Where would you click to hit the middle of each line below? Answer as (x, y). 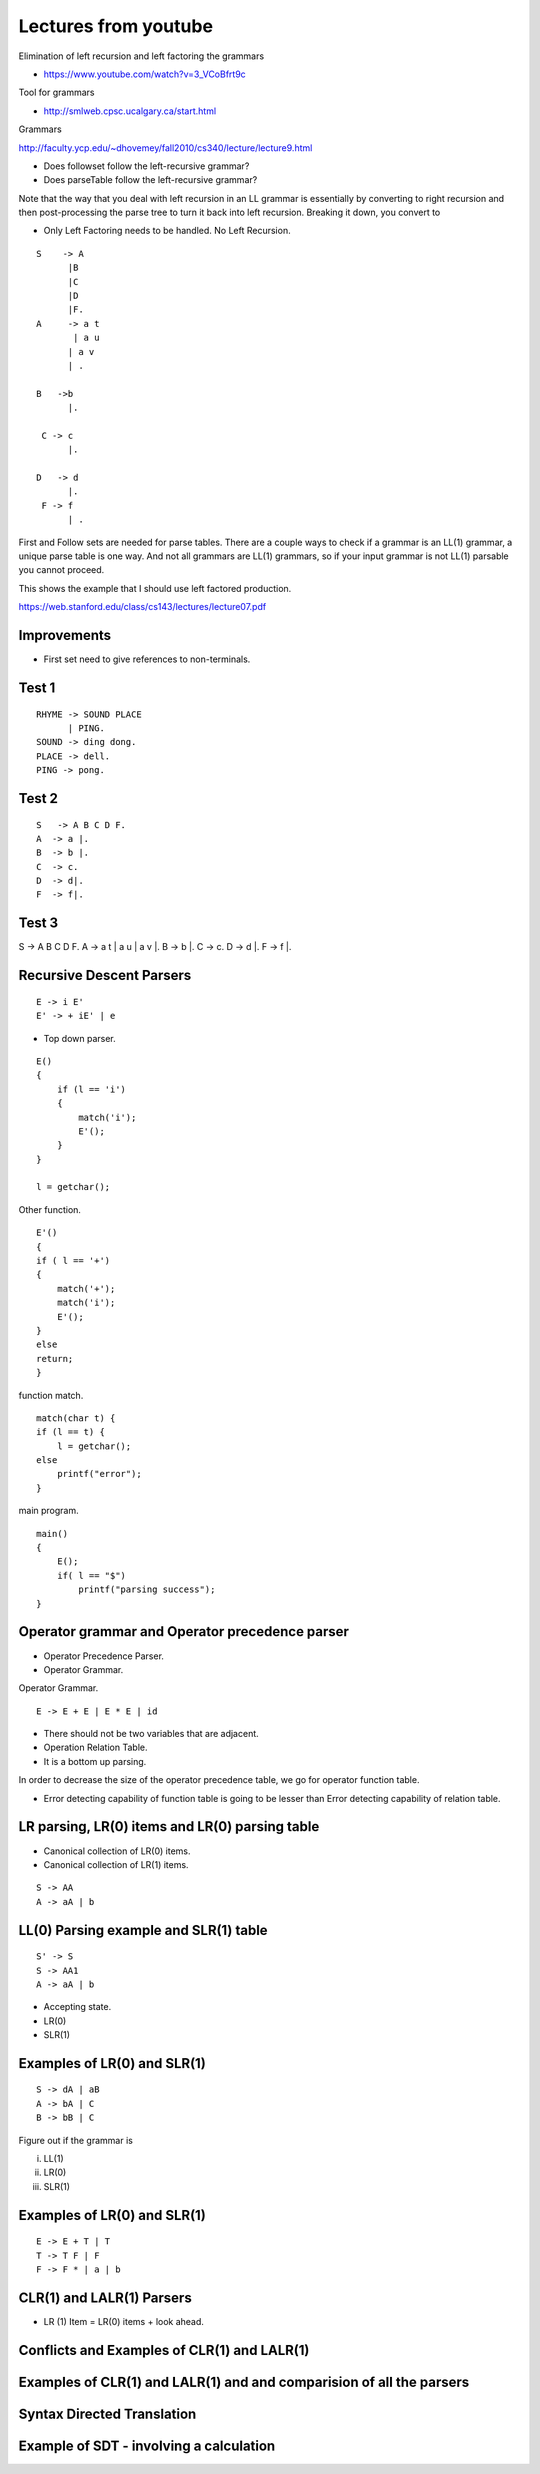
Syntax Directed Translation (107, 2413)
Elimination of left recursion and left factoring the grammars (141, 56)
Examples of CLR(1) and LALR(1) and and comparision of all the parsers (244, 2381)
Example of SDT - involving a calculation (147, 2445)
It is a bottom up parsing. (95, 1761)
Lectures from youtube (116, 26)
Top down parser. (80, 1038)
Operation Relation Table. (95, 1747)
